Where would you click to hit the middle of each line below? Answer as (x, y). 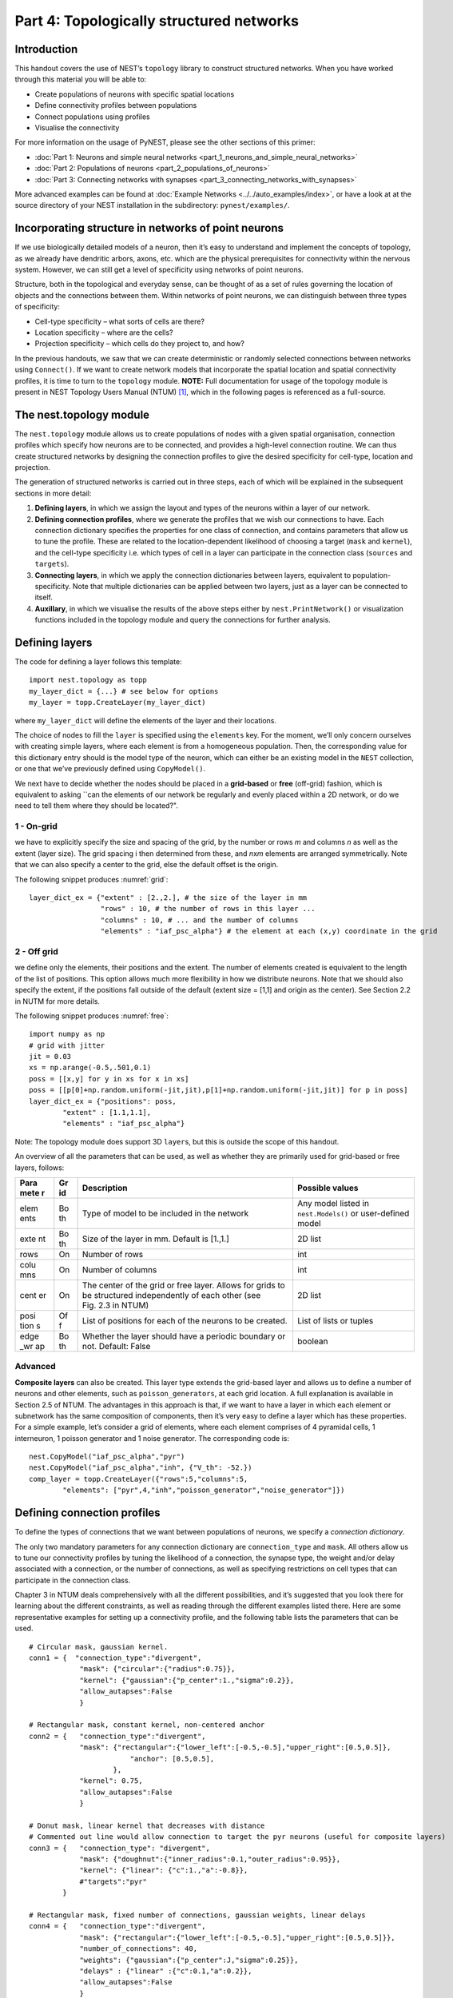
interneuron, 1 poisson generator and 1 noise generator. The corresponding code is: (152, 1438)
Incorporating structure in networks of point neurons (149, 228)
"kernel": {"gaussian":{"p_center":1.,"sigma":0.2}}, (187, 1680)
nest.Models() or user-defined (353, 1213)
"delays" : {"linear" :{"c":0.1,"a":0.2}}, (166, 1971)
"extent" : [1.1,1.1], (107, 1112)
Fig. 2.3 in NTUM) (115, 1305)
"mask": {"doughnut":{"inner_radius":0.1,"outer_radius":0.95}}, (210, 1859)
